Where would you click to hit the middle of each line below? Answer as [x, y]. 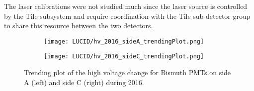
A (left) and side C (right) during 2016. [84, 82]
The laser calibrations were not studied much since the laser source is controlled [126, 6]
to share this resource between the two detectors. [79, 25]
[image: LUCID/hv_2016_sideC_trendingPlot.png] [124, 57]
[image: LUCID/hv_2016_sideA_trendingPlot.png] [124, 41]
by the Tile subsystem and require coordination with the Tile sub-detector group [127, 16]
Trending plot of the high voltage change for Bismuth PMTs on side [127, 72]
